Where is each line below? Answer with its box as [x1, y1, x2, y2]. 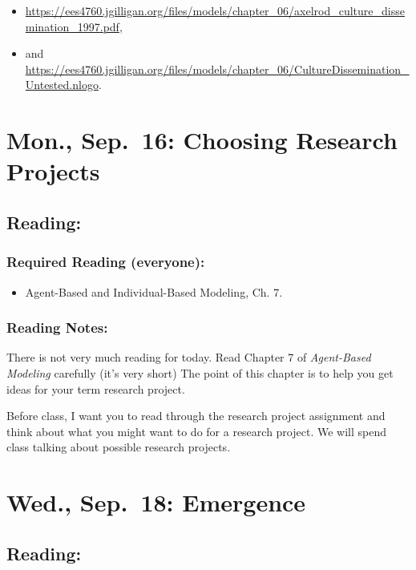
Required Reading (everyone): [6, 252, 205, 272]
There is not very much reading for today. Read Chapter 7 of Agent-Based [6, 349, 371, 366]
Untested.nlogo [25, 76, 99, 93]
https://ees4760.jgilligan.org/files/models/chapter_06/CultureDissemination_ [25, 60, 410, 77]
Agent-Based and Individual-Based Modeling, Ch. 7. [25, 283, 283, 300]
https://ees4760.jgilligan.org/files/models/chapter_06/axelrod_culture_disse [25, 2, 405, 18]
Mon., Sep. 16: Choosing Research [6, 123, 398, 156]
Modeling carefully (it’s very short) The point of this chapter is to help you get [6, 364, 394, 381]
